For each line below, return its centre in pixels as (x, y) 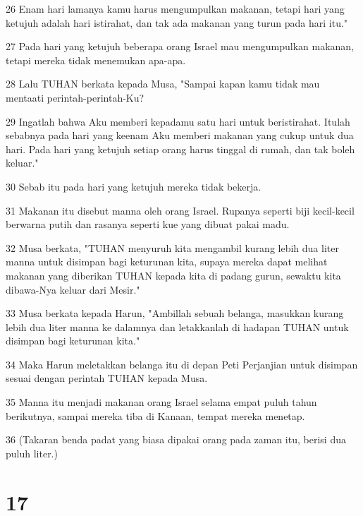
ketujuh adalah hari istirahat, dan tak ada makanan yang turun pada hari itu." (177, 22)
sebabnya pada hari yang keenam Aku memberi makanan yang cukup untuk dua (180, 135)
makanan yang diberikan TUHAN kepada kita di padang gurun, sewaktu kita (173, 275)
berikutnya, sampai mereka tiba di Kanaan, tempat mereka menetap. (155, 415)
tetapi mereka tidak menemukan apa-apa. (96, 60)
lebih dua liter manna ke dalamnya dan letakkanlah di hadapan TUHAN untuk (177, 326)
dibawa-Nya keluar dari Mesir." (73, 289)
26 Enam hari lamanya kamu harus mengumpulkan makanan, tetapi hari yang (175, 8)
